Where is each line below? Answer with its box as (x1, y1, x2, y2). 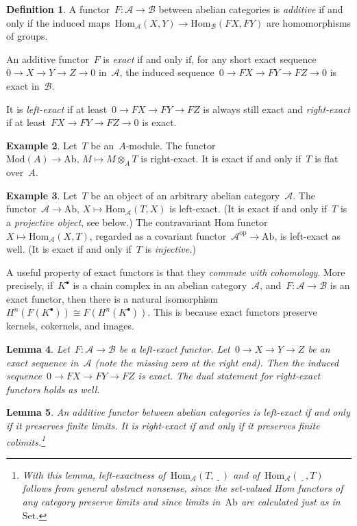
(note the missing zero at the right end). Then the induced (95, 355, 339, 369)
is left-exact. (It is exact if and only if (169, 201, 328, 216)
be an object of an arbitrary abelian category (90, 188, 280, 202)
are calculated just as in (241, 494, 341, 509)
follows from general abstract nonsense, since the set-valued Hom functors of (22, 481, 343, 495)
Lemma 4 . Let (6, 342, 70, 356)
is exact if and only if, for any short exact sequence (103, 51, 317, 66)
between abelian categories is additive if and (158, 2, 343, 16)
